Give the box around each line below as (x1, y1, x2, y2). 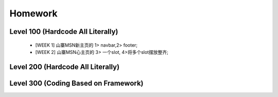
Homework (9, 8, 58, 19)
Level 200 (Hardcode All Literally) (9, 62, 120, 71)
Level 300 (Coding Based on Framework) (9, 79, 144, 87)
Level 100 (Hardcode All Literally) (9, 27, 118, 36)
